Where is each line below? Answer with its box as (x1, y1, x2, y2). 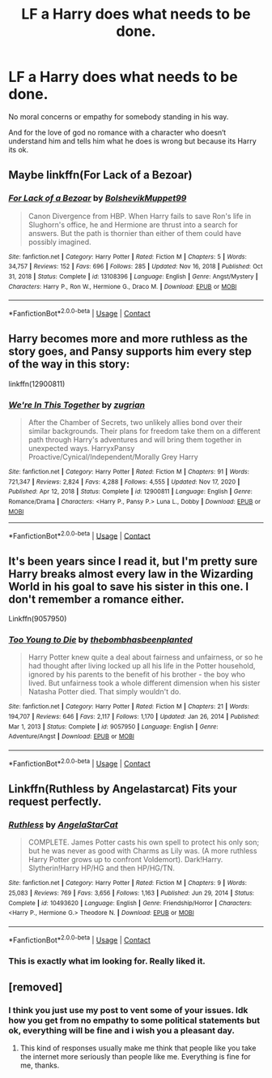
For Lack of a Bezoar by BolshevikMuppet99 (8, 192, 187, 204)
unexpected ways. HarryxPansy (28, 444, 135, 453)
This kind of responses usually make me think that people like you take (19, 1043, 257, 1053)
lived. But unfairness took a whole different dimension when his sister (28, 678, 261, 688)
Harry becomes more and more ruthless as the (8, 332, 249, 346)
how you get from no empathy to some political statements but (8, 1015, 261, 1026)
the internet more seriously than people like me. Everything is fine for (19, 1052, 251, 1062)
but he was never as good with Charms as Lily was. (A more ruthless (28, 846, 257, 856)
